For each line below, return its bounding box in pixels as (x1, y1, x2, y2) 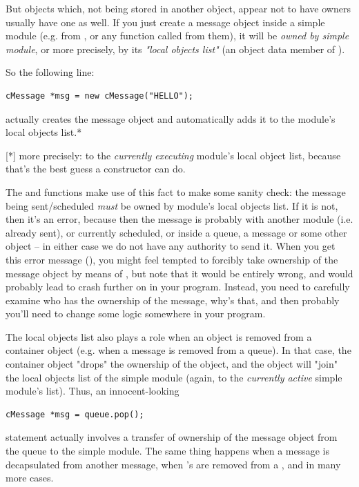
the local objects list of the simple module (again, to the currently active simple (6, 370, 342, 384)
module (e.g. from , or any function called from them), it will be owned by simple (6, 28, 349, 43)
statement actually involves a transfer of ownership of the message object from (6, 430, 338, 444)
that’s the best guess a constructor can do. (6, 161, 186, 176)
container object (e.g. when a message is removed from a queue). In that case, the (6, 343, 351, 357)
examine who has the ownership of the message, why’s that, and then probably (6, 292, 340, 307)
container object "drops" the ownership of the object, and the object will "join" (6, 357, 338, 371)
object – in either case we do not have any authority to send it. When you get (6, 239, 336, 253)
